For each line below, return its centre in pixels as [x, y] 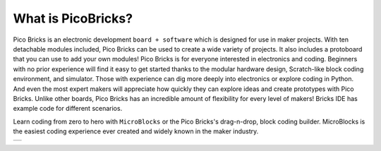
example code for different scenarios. [68, 109]
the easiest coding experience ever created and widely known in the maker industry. [136, 131]
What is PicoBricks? [73, 18]
